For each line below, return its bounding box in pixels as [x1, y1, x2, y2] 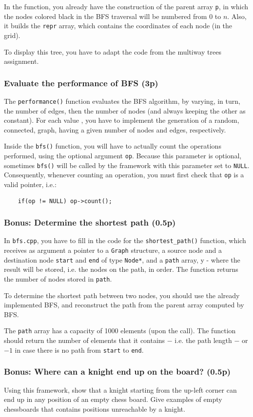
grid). [4, 30, 20, 40]
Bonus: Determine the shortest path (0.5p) [4, 216, 176, 228]
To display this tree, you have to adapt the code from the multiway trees [4, 46, 221, 57]
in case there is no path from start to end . [15, 344, 144, 355]
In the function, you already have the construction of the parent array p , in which [4, 1, 248, 11]
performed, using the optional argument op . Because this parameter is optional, [4, 151, 242, 160]
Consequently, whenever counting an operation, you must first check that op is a [4, 170, 244, 180]
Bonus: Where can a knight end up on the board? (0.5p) [4, 365, 231, 378]
